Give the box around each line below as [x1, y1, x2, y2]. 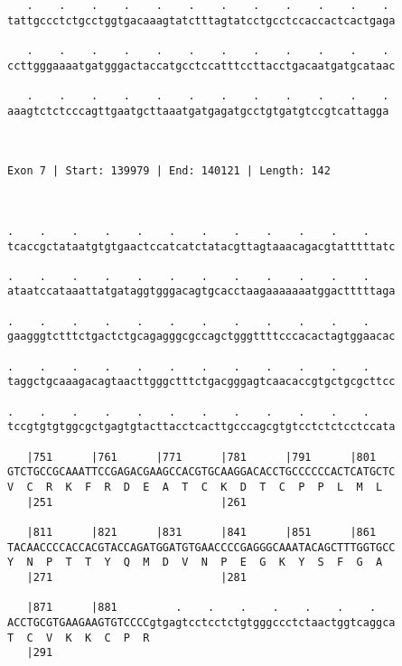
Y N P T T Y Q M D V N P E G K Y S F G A [7, 556, 383, 569]
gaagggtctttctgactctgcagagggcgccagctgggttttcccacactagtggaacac [7, 330, 396, 343]
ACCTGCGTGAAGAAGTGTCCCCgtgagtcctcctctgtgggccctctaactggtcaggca [7, 615, 396, 629]
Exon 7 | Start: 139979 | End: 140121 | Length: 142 [7, 164, 331, 178]
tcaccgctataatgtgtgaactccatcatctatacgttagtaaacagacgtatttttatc [7, 239, 396, 253]
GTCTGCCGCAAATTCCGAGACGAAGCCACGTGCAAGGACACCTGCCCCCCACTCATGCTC [7, 465, 396, 479]
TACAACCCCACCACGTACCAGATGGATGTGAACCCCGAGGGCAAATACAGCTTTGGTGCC [7, 540, 396, 554]
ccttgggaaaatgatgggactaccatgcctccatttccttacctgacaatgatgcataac [7, 59, 396, 72]
